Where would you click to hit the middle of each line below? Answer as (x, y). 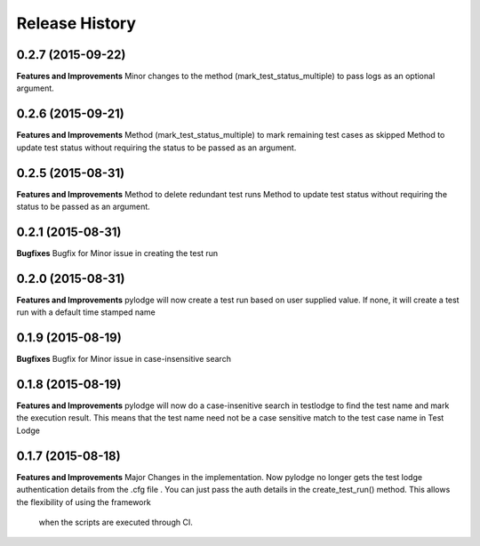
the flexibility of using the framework (84, 502)
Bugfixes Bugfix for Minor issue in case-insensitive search (124, 359)
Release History (76, 23)
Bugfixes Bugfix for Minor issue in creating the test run (117, 253)
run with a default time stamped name (86, 312)
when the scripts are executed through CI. (116, 522)
